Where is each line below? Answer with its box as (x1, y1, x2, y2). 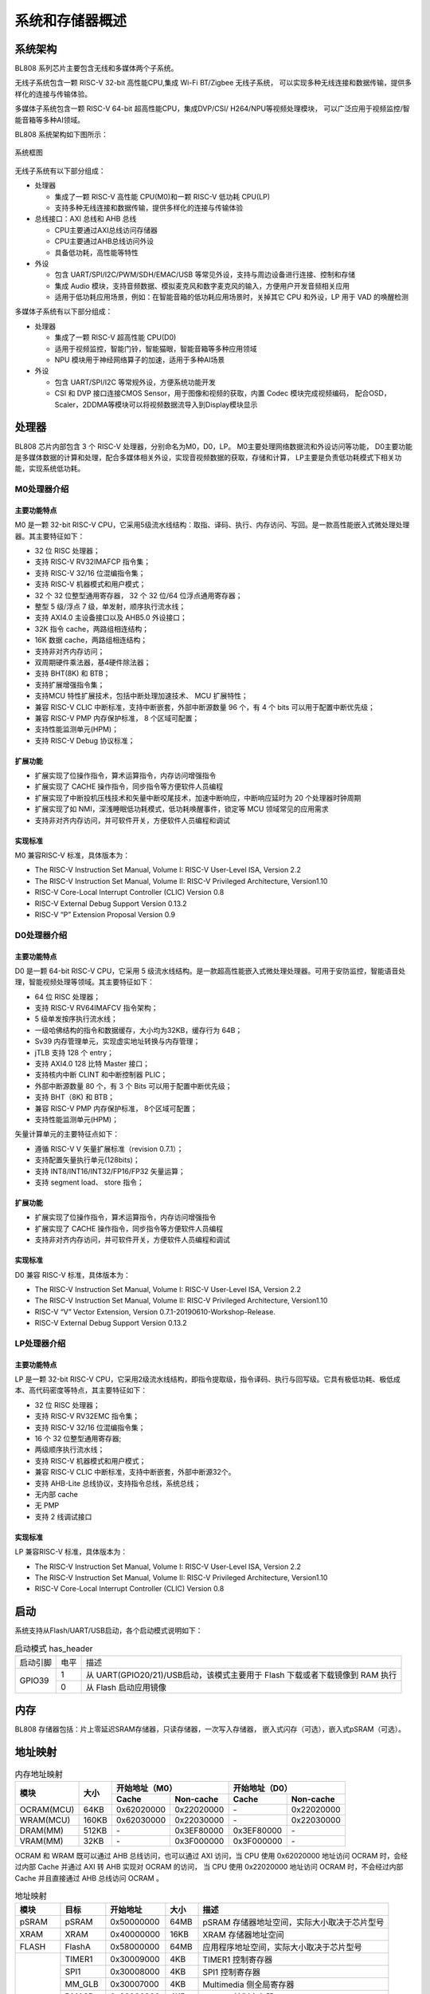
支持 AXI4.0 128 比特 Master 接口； (34, 1059, 150, 1069)
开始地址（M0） (115, 1783, 178, 1794)
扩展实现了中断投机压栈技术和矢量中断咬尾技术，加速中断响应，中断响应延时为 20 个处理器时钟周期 (34, 793, 362, 802)
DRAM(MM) (19, 1825, 64, 1836)
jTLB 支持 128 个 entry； (34, 1047, 115, 1057)
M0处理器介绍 (14, 483, 69, 495)
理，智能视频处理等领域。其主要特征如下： (14, 977, 154, 987)
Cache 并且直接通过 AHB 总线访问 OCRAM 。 (14, 1873, 163, 1882)
